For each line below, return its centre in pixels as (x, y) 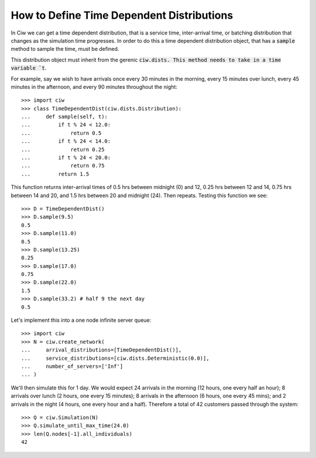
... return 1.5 (55, 174)
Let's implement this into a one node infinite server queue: (81, 320)
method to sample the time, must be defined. (65, 49)
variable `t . (29, 68)
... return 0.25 (63, 149)
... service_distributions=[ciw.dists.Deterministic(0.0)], (116, 358)
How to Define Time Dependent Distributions (122, 15)
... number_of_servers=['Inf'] (72, 366)
